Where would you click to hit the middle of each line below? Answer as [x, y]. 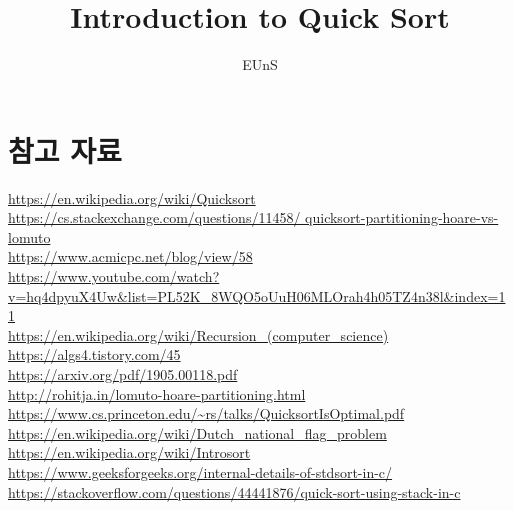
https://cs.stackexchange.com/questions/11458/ [154, 217]
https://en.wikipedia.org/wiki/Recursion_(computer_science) [198, 334]
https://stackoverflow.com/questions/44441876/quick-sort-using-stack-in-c [234, 491]
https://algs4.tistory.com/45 [94, 354]
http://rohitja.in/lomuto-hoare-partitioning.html [157, 393]
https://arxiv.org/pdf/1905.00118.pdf [123, 374]
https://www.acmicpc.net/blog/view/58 [130, 256]
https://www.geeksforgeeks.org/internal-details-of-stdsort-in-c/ [200, 471]
